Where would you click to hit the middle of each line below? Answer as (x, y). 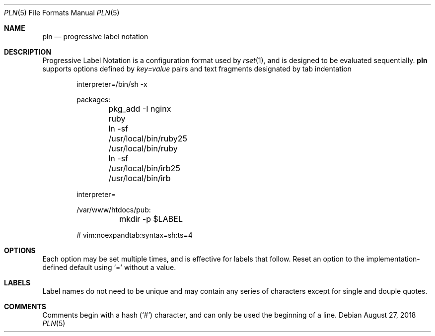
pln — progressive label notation (95, 36)
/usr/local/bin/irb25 (144, 168)
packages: (94, 100)
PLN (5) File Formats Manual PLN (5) (62, 13)
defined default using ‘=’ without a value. (109, 267)
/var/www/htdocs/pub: (114, 210)
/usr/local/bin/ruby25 (148, 138)
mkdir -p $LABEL (151, 219)
